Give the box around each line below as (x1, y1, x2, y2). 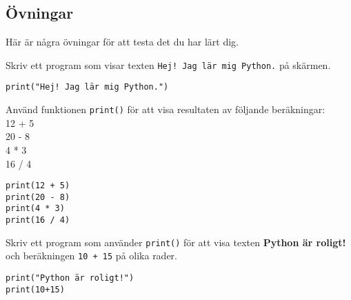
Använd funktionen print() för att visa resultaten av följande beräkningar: (6, 102, 325, 117)
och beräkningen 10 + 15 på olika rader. (6, 248, 178, 263)
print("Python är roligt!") (6, 273, 134, 283)
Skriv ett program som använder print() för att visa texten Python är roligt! (6, 234, 346, 249)
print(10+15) (6, 284, 65, 294)
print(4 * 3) (6, 203, 65, 214)
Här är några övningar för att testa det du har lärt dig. (6, 34, 239, 49)
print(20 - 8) (6, 192, 70, 202)
